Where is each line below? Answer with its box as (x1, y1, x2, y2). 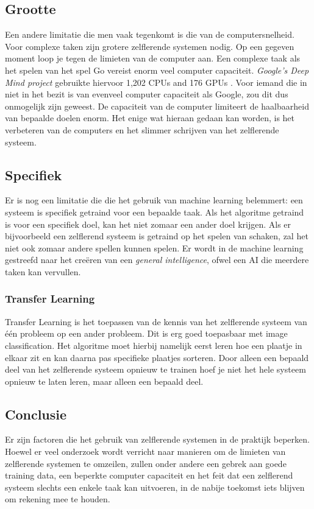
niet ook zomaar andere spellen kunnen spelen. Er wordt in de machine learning (5, 241, 304, 254)
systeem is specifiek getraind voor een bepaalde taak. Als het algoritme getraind (5, 205, 304, 218)
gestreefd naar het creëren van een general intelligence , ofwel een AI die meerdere (5, 253, 309, 266)
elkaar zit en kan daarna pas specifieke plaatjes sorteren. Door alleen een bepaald (5, 351, 309, 363)
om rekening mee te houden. (5, 493, 110, 505)
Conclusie (5, 404, 67, 423)
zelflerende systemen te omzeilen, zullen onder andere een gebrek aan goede (5, 457, 287, 469)
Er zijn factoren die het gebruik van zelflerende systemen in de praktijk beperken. (5, 433, 310, 446)
